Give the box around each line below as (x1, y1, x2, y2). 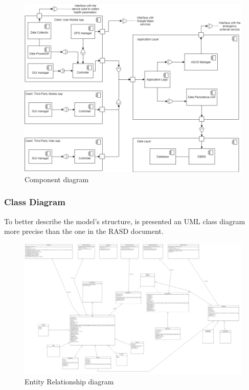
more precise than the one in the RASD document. (4, 226, 164, 236)
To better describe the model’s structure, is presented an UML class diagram (4, 215, 245, 226)
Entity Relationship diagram (25, 376, 114, 386)
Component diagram (25, 174, 89, 184)
